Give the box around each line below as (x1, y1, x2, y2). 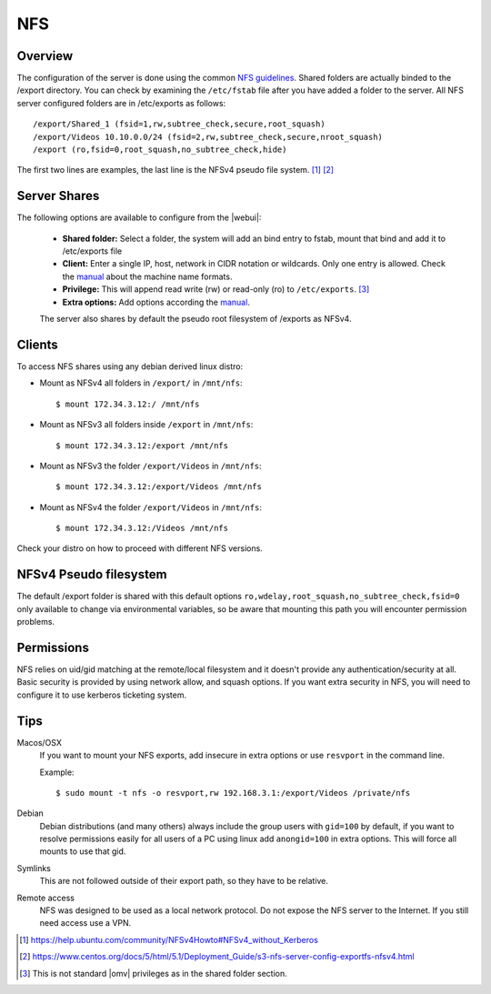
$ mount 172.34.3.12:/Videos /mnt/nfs (55, 523, 229, 534)
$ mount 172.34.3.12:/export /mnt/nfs (55, 440, 229, 450)
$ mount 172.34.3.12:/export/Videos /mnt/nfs (55, 482, 263, 492)
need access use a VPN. (39, 918, 132, 929)
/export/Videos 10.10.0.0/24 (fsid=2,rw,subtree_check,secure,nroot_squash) (33, 132, 384, 142)
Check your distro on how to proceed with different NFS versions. (16, 543, 263, 554)
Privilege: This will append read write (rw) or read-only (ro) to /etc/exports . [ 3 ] (62, 284, 370, 295)
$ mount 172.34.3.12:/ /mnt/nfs (55, 398, 200, 409)
